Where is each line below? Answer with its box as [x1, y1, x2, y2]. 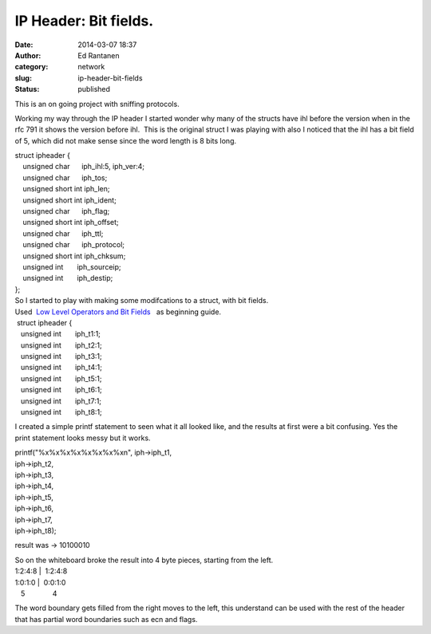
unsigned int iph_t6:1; [20, 385, 103, 395]
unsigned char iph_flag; [22, 207, 110, 216]
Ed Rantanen [77, 50, 120, 60]
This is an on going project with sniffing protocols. [14, 99, 180, 108]
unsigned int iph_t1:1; [20, 329, 101, 339]
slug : [14, 73, 32, 83]
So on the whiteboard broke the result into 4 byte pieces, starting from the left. [14, 555, 274, 565]
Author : [14, 50, 42, 60]
